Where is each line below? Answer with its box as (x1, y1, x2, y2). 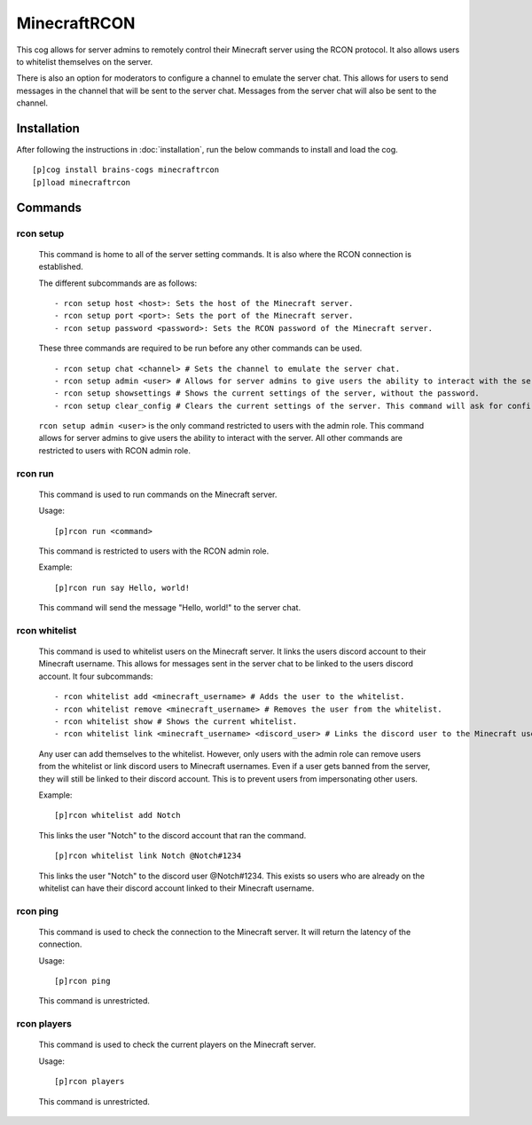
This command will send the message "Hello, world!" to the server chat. (38, 602, 301, 613)
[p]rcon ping (54, 976, 111, 987)
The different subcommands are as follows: (38, 278, 198, 288)
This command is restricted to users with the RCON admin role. (38, 546, 270, 556)
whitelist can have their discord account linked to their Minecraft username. (38, 883, 315, 893)
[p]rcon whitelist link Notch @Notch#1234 (54, 851, 242, 861)
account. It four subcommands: (38, 671, 153, 681)
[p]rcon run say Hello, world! (54, 582, 191, 593)
